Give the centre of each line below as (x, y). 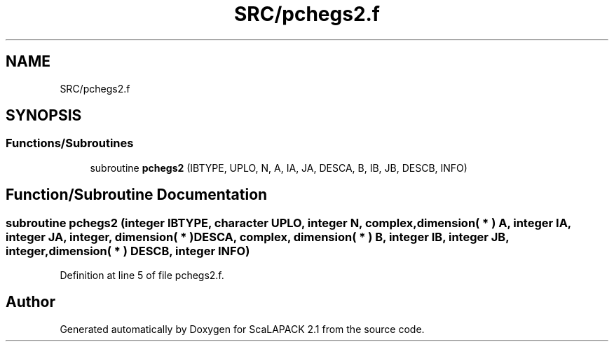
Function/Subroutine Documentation (137, 195)
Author (30, 302)
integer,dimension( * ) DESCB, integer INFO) (128, 251)
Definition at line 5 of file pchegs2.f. (142, 275)
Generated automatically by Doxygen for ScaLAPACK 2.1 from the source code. (242, 329)
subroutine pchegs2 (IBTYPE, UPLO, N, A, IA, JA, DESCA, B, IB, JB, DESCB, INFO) (279, 168)
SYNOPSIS (44, 116)
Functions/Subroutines (70, 143)
